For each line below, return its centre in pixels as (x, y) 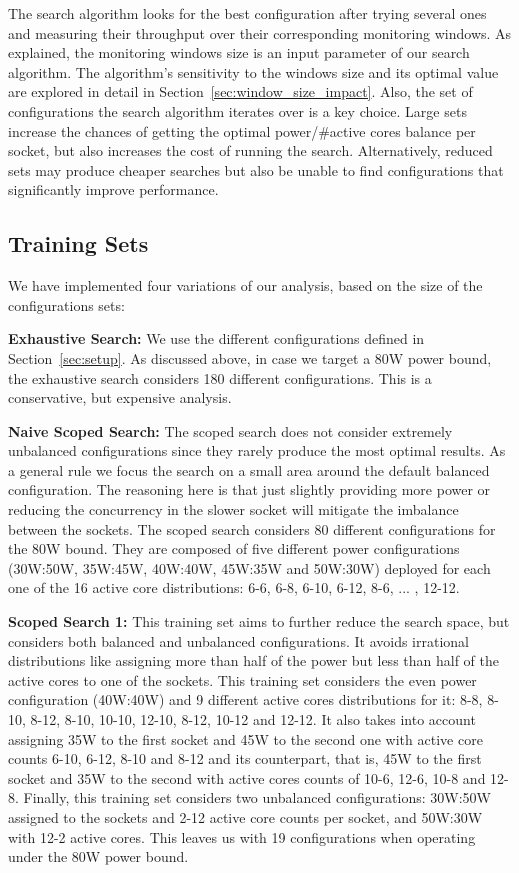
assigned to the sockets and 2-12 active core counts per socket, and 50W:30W (245, 816)
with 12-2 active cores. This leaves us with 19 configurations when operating (242, 836)
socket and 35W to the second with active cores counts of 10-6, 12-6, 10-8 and (247, 777)
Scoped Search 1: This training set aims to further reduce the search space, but (259, 621)
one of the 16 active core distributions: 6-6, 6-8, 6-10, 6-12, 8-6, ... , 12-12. (234, 587)
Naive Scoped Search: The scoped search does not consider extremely (230, 430)
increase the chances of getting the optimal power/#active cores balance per (242, 130)
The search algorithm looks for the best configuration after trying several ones (247, 13)
